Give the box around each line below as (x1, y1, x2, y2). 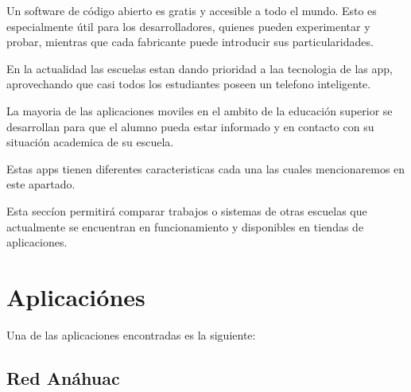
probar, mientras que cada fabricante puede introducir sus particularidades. (6, 33, 374, 50)
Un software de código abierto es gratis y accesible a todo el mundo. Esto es (6, 2, 377, 18)
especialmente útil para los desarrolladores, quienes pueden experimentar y (6, 17, 370, 34)
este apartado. (6, 176, 76, 192)
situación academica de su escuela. (6, 134, 174, 150)
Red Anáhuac (6, 365, 120, 390)
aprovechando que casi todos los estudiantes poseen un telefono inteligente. (6, 76, 371, 92)
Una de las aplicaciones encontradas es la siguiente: (6, 326, 256, 343)
